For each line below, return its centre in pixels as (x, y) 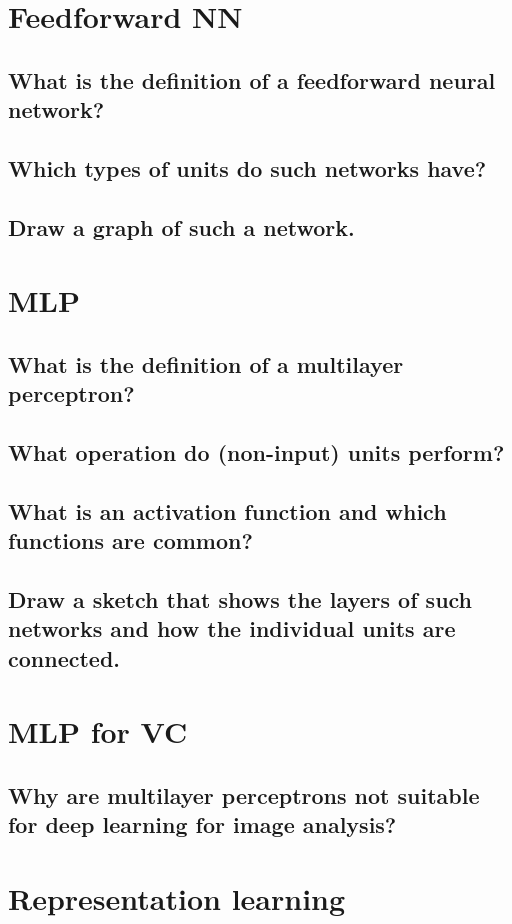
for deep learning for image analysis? (202, 824)
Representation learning (177, 897)
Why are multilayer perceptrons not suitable (244, 794)
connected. (64, 657)
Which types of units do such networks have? (247, 167)
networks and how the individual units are (232, 628)
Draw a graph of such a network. (181, 226)
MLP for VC (98, 731)
